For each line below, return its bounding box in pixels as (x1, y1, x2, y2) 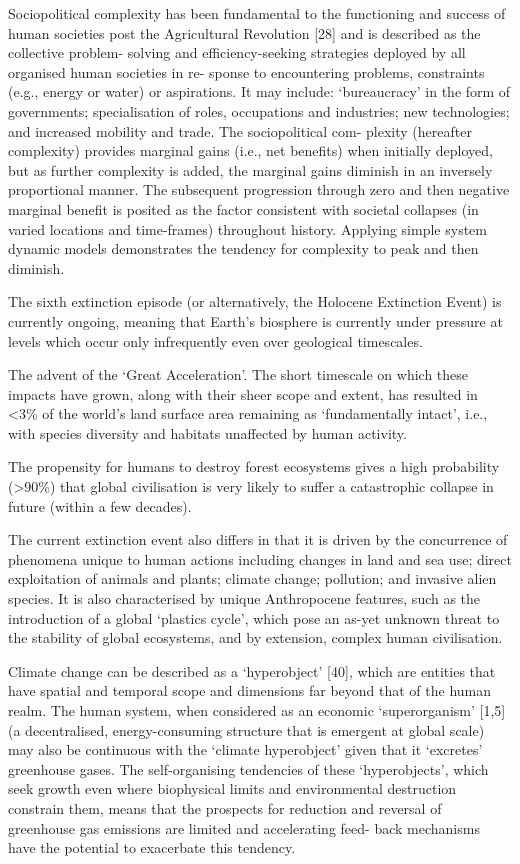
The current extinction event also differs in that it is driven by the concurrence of (8, 529, 508, 550)
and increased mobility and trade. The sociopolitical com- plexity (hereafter (8, 120, 472, 141)
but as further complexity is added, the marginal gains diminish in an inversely (8, 159, 493, 180)
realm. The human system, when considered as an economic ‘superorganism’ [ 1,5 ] (8, 700, 506, 720)
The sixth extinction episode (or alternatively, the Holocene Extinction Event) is (8, 291, 502, 312)
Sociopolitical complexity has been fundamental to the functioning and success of (8, 3, 506, 23)
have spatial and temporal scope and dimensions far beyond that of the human (8, 680, 492, 701)
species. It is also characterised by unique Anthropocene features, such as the (8, 588, 481, 609)
